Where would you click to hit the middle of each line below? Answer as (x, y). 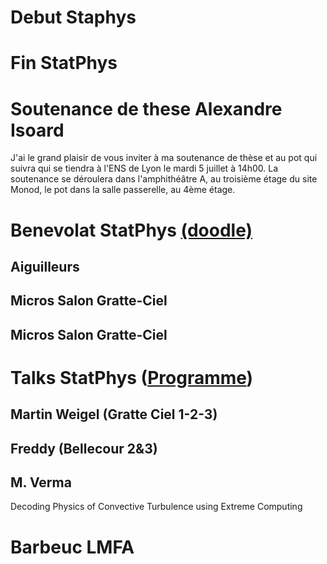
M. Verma (41, 482)
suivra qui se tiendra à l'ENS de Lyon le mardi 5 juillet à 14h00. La (144, 168)
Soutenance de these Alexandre (146, 108)
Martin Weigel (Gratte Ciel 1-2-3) (114, 414)
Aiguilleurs (45, 266)
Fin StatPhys (64, 63)
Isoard (37, 130)
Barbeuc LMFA (72, 547)
